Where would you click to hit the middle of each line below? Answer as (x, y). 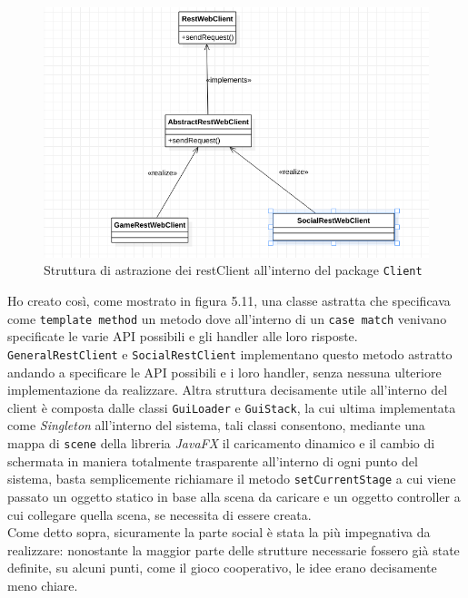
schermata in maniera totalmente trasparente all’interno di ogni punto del (213, 461)
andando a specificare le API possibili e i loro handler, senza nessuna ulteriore (224, 372)
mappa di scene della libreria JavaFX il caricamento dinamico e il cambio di (221, 443)
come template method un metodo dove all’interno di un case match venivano (227, 318)
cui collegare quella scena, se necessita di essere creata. (159, 514)
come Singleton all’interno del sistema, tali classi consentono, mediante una (216, 425)
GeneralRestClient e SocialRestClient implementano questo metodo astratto (230, 353)
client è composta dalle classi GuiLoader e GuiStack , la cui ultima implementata (232, 407)
